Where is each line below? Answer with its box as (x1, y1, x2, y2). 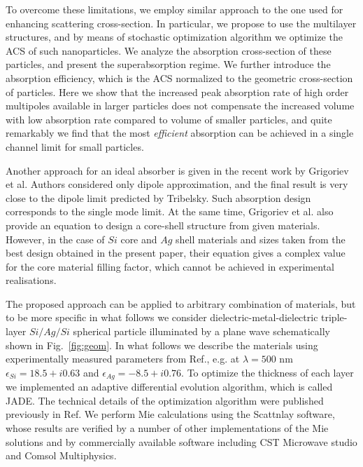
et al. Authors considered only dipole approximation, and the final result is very (6, 177, 348, 191)
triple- (321, 310, 348, 325)
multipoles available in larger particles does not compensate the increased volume (6, 98, 355, 113)
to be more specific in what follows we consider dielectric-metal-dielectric (6, 310, 318, 325)
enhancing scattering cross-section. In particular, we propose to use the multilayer (6, 15, 357, 30)
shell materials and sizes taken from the (176, 231, 346, 246)
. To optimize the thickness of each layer (181, 365, 354, 379)
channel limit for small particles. (6, 139, 144, 154)
